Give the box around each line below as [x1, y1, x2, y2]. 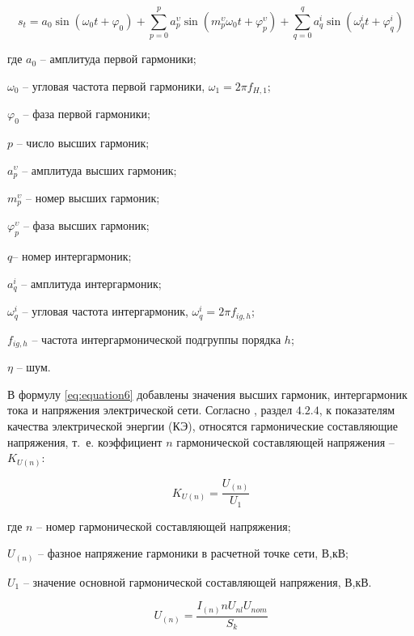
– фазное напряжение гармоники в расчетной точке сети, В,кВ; [38, 545, 349, 562]
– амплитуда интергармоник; [21, 274, 162, 291]
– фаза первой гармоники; [23, 105, 151, 122]
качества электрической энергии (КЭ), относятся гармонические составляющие [7, 418, 398, 434]
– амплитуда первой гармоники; [40, 50, 196, 67]
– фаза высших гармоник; [23, 217, 150, 234]
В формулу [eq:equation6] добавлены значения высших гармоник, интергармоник [7, 385, 408, 402]
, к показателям [319, 401, 395, 418]
